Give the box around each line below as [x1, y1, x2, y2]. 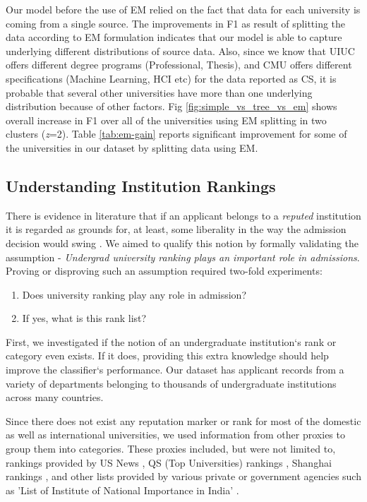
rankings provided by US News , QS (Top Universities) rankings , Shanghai [6, 455, 332, 470]
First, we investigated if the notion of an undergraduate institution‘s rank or [6, 334, 337, 349]
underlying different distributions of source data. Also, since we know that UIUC [6, 43, 355, 58]
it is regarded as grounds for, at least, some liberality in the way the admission [6, 222, 347, 237]
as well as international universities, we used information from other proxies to [6, 427, 345, 442]
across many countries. [6, 390, 104, 405]
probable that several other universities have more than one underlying [6, 85, 313, 100]
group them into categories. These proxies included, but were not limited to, [6, 441, 336, 456]
